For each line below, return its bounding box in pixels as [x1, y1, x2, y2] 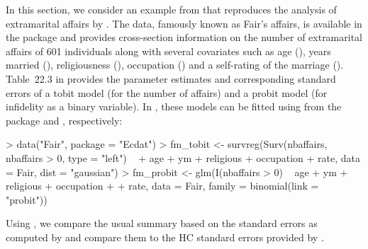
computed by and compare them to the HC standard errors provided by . [6, 229, 324, 244]
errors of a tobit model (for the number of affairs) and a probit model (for [6, 85, 328, 100]
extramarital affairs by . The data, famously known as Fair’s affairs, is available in [6, 16, 362, 30]
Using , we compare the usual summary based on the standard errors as [6, 216, 318, 231]
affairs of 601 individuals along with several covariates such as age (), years [6, 43, 331, 58]
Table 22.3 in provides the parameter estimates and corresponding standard [6, 71, 336, 86]
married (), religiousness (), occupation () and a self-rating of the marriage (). [6, 57, 344, 72]
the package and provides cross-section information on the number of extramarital [6, 30, 363, 45]
